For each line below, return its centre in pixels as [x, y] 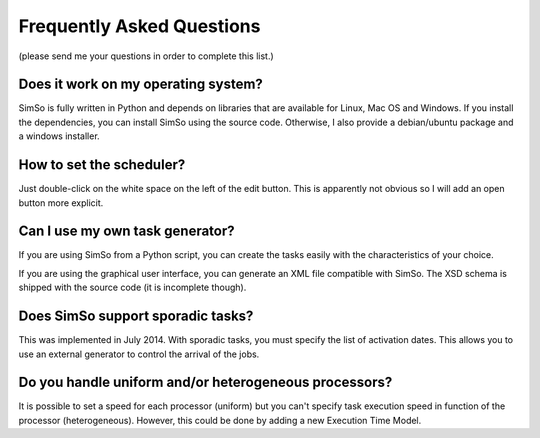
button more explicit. [61, 202]
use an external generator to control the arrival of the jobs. [139, 354]
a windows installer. [59, 136]
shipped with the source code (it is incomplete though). [132, 287]
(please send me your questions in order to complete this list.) [146, 56]
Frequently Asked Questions [139, 26]
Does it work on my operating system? [141, 84]
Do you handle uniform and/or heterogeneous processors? [205, 382]
